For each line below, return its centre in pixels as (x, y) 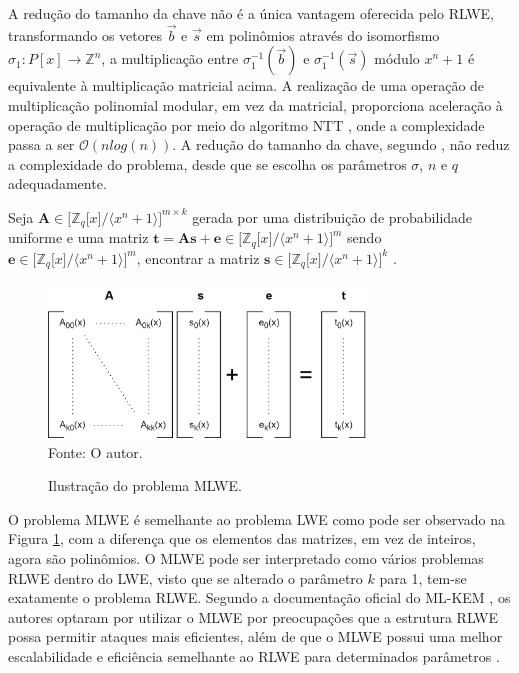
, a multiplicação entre (170, 58)
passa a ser (41, 144)
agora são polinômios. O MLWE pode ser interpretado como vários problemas (246, 557)
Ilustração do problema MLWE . (145, 485)
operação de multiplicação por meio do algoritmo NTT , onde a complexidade (246, 124)
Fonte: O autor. (95, 451)
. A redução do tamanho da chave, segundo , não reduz (341, 144)
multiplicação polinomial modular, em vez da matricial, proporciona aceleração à (255, 105)
